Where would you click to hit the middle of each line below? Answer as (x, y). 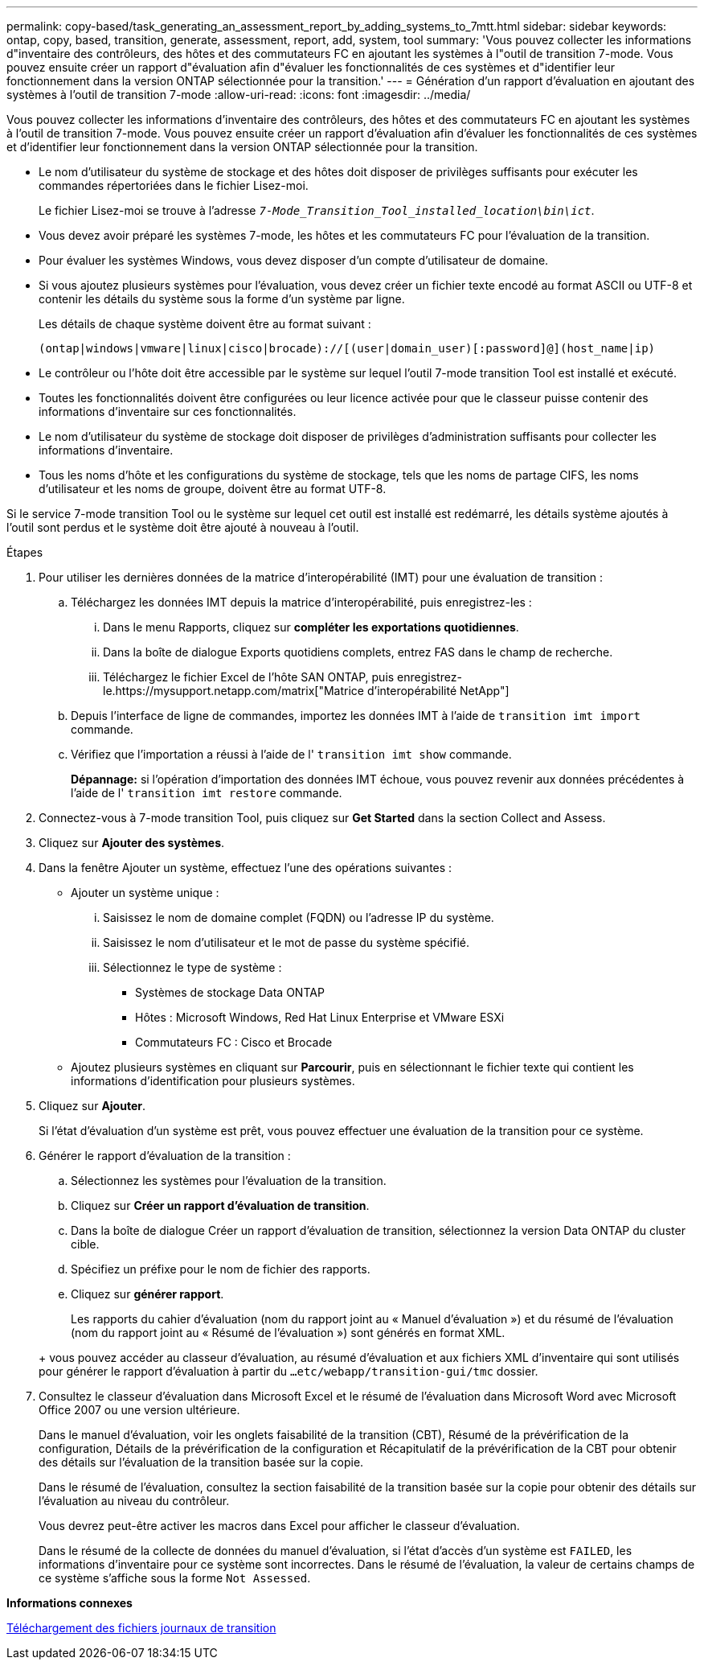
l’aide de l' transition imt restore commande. (207, 793)
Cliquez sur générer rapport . (147, 1294)
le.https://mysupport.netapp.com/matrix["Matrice (233, 691)
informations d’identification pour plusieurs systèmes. (213, 1081)
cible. (85, 1244)
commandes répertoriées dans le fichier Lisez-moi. (174, 185)
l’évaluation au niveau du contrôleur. (134, 1501)
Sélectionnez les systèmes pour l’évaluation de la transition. (229, 1181)
